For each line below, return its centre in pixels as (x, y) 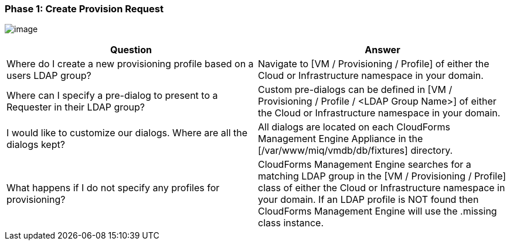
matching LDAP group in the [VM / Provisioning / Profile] (382, 176)
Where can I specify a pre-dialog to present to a (112, 96)
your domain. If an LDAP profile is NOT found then (368, 200)
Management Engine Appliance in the (341, 139)
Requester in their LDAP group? (76, 107)
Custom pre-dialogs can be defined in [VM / (355, 90)
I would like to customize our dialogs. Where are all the (127, 133)
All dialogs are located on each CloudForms (354, 127)
